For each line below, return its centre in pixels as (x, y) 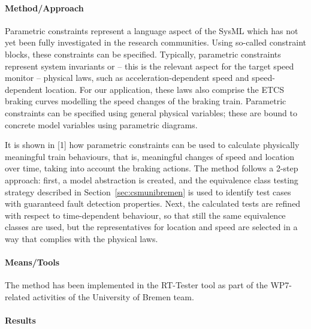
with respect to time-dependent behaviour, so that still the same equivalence (145, 215)
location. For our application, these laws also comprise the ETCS (164, 89)
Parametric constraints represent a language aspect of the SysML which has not (152, 30)
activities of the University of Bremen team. (113, 296)
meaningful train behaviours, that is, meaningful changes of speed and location (150, 156)
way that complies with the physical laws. (81, 238)
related (18, 296)
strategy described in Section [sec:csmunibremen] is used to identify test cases (148, 191)
